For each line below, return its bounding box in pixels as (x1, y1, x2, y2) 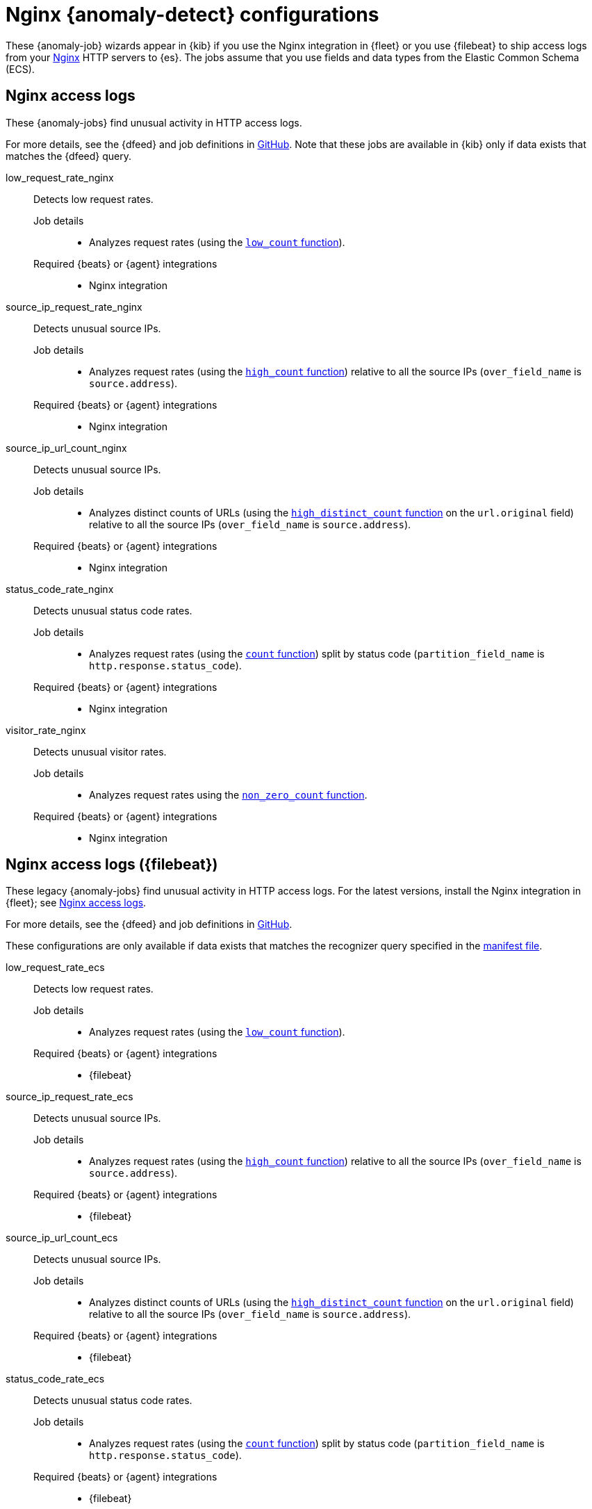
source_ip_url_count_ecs (6, 1232, 118, 1244)
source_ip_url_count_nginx (6, 441, 127, 454)
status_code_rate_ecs (6, 1373, 105, 1385)
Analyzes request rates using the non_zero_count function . (89, 788, 368, 801)
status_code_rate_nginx (6, 582, 114, 595)
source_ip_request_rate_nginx (6, 300, 142, 313)
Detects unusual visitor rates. (33, 745, 167, 758)
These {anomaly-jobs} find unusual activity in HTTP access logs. (6, 116, 302, 129)
